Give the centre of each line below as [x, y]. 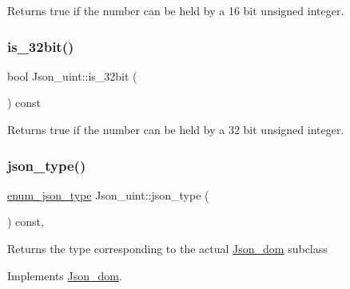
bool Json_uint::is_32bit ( [72, 75]
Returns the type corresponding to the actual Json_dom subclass [167, 248]
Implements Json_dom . [65, 275]
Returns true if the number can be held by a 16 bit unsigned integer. [176, 10]
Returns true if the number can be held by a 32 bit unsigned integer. [176, 129]
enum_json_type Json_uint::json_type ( [108, 194]
